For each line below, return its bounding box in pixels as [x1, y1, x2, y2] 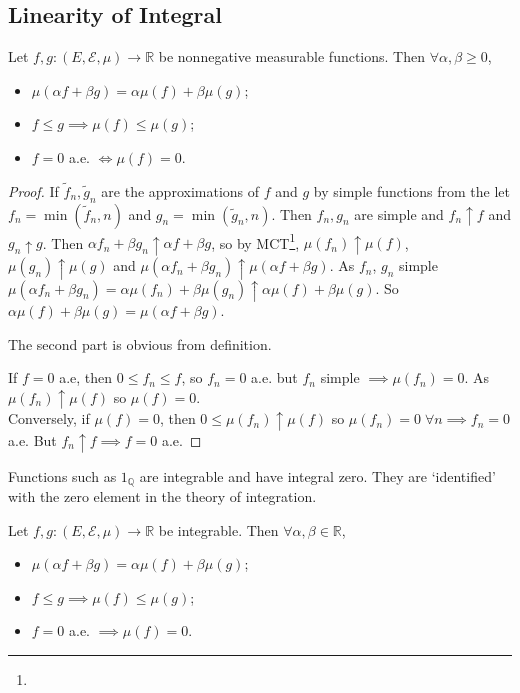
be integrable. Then [158, 519, 279, 540]
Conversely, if [8, 408, 90, 429]
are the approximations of [101, 180, 260, 201]
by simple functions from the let [313, 180, 511, 201]
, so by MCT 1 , [211, 229, 300, 253]
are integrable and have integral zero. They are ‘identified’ [139, 465, 496, 486]
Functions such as [8, 465, 117, 486]
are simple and [354, 203, 444, 224]
